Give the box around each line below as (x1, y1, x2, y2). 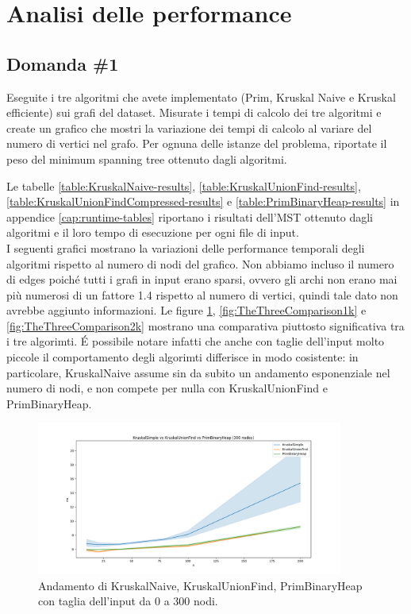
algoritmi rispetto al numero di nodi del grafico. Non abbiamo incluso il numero (6, 255, 394, 272)
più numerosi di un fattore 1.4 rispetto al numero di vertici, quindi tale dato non (6, 286, 398, 303)
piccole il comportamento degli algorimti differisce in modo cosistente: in (6, 349, 359, 365)
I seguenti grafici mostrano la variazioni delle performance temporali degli (6, 239, 365, 256)
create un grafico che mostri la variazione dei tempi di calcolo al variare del (6, 119, 372, 136)
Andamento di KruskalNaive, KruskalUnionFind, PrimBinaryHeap (38, 577, 363, 593)
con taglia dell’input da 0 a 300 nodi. (38, 593, 218, 609)
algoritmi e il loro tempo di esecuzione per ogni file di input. (6, 224, 299, 241)
